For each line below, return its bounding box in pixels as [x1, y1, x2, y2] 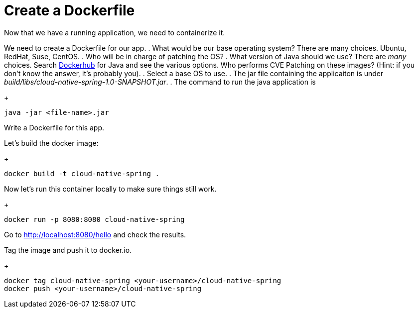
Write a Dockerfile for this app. [4, 123, 105, 132]
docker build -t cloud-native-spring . [4, 169, 159, 178]
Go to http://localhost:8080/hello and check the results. [4, 230, 186, 239]
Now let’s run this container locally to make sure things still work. [4, 184, 217, 193]
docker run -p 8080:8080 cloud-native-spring [4, 215, 185, 223]
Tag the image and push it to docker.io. [4, 245, 132, 254]
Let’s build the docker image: [4, 138, 99, 147]
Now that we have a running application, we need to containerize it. [4, 28, 225, 37]
